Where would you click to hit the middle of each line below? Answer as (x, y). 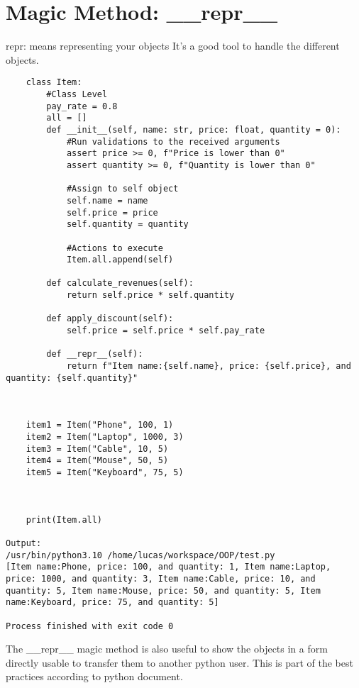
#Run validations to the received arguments (173, 142)
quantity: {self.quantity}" (72, 378)
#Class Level (77, 94)
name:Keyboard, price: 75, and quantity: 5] (112, 603)
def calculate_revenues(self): (120, 283)
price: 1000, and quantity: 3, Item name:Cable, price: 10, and (161, 578)
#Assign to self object (122, 189)
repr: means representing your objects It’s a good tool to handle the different (173, 46)
